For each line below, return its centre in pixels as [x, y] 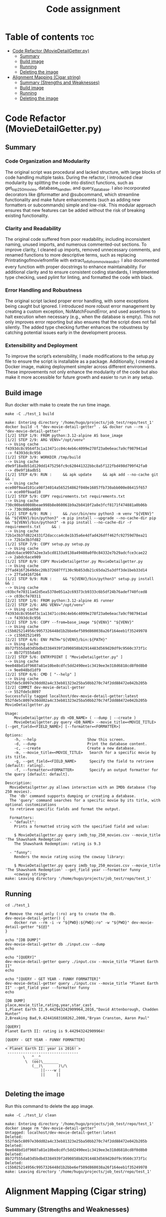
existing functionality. [27, 215]
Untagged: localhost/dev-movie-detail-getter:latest [61, 1133]
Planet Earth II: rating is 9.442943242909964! [55, 1031]
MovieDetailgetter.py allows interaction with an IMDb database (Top [83, 788]
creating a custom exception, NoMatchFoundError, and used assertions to [81, 311]
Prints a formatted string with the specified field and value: [82, 827]
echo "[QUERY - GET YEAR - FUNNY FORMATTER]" [53, 979]
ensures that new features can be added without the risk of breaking [75, 210]
